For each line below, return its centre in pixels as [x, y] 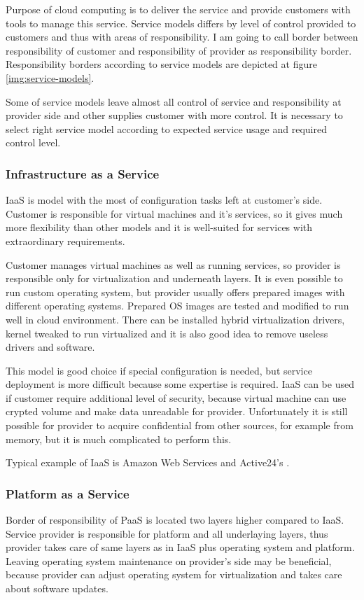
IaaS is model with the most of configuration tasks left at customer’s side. [164, 200]
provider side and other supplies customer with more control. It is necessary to [174, 115]
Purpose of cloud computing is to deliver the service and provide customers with [178, 9]
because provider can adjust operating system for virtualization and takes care [174, 574]
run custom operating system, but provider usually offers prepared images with [175, 292]
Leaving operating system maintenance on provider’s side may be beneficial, [169, 560]
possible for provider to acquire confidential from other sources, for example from [180, 425]
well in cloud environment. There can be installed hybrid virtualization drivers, [175, 319]
